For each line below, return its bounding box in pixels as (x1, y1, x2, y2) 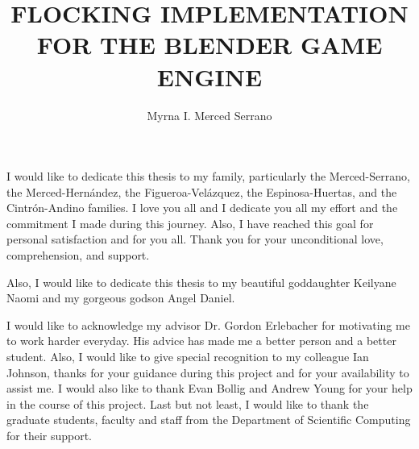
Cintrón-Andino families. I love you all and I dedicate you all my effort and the (6, 199, 398, 216)
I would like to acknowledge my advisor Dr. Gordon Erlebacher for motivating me (6, 316, 410, 333)
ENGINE (156, 60, 263, 93)
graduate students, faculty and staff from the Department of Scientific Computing (6, 411, 411, 428)
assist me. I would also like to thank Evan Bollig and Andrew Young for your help (6, 380, 413, 397)
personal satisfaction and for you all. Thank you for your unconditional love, (6, 231, 384, 247)
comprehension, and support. (6, 247, 150, 264)
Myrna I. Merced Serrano (147, 106, 272, 123)
